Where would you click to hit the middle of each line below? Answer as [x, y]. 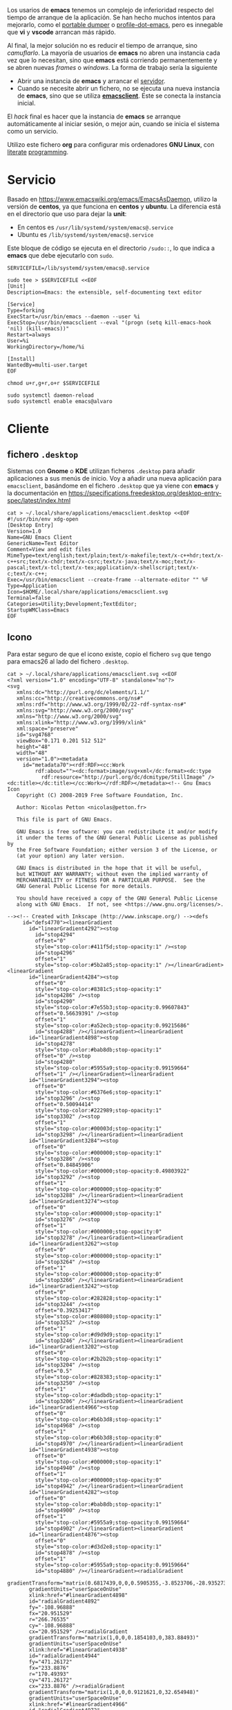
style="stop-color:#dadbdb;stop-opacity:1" [98, 1395]
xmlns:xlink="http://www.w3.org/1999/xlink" [81, 722]
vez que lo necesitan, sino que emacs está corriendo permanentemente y [112, 60]
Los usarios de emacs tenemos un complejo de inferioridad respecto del [110, 10]
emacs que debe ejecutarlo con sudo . [60, 255]
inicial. [26, 103]
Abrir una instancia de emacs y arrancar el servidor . [91, 81]
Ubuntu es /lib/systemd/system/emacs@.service [85, 234]
